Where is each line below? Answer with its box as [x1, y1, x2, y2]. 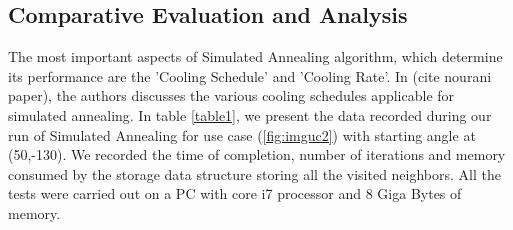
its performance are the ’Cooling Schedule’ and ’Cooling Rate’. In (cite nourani [8, 65, 492, 86]
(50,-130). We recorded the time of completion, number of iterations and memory [8, 144, 506, 165]
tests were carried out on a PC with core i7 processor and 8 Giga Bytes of [8, 183, 462, 204]
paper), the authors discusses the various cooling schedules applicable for [8, 85, 455, 106]
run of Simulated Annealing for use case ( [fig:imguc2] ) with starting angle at [8, 124, 476, 145]
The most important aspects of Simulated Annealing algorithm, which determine [8, 46, 503, 67]
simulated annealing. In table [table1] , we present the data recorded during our [8, 104, 492, 125]
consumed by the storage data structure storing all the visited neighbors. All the [8, 163, 501, 184]
